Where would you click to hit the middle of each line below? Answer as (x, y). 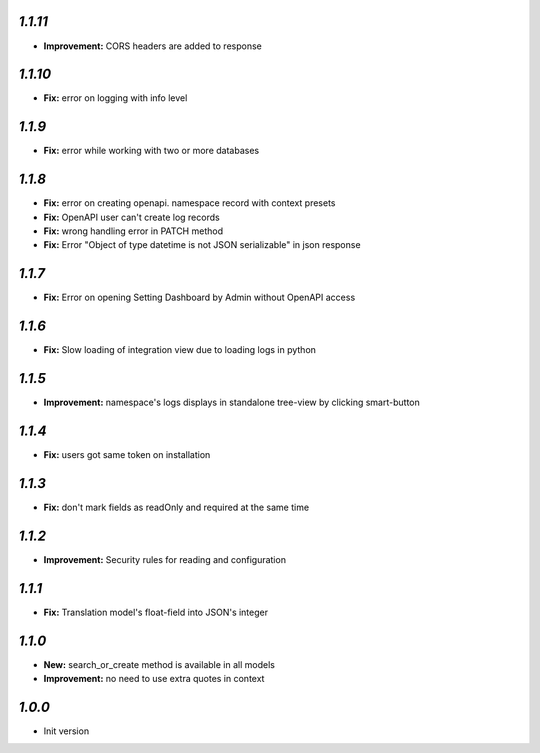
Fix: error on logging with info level (115, 98)
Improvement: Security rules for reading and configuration (165, 559)
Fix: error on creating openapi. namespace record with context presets (189, 203)
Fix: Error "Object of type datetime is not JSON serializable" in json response (202, 245)
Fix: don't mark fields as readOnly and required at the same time (176, 507)
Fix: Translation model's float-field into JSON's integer (156, 612)
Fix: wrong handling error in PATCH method (133, 231)
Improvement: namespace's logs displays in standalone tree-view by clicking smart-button (231, 402)
